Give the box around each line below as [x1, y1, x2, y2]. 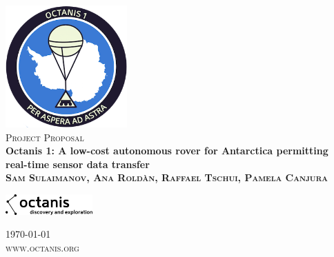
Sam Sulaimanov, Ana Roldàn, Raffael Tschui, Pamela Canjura [6, 170, 328, 185]
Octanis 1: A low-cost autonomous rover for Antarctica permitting [6, 143, 328, 158]
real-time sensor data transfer [6, 156, 150, 171]
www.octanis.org [6, 240, 79, 254]
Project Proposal [6, 130, 84, 144]
